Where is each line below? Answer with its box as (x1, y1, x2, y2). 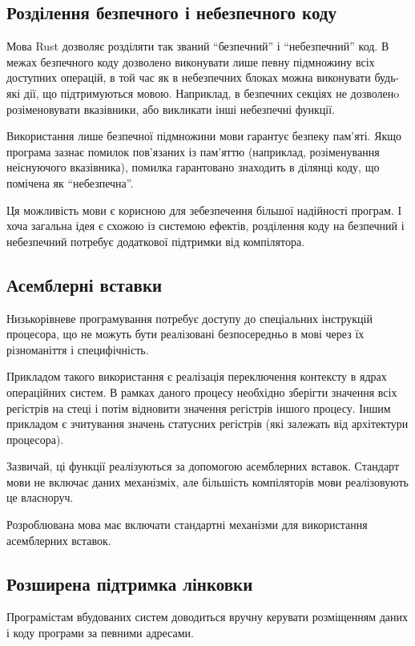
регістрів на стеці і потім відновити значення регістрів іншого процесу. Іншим (6, 399, 391, 416)
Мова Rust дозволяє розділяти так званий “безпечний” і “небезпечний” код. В (6, 38, 389, 55)
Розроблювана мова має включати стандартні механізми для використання (6, 516, 368, 533)
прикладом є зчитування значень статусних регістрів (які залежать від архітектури (6, 415, 409, 432)
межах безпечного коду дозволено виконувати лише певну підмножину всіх (6, 53, 375, 70)
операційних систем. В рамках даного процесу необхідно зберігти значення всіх (6, 383, 397, 400)
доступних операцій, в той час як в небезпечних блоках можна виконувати (6, 69, 371, 86)
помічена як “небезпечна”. (6, 174, 134, 191)
